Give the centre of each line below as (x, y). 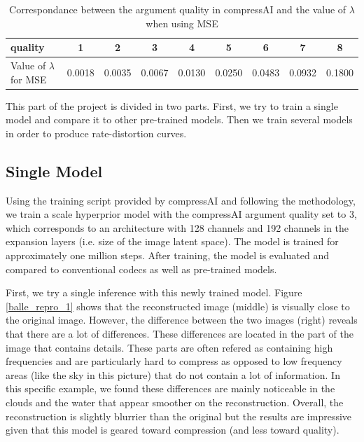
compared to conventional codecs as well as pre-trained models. (141, 269)
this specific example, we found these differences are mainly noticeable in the (170, 388)
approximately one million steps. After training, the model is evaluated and (167, 255)
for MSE (29, 79)
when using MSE (182, 23)
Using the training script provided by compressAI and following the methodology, (181, 200)
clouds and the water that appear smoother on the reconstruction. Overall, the (175, 402)
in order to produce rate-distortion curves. (96, 133)
